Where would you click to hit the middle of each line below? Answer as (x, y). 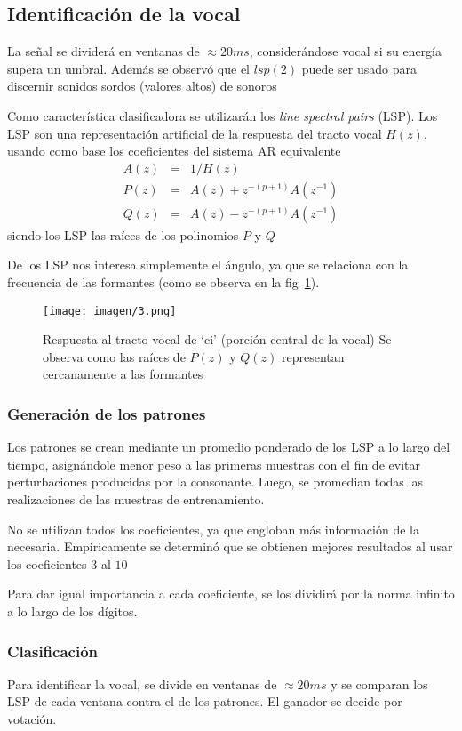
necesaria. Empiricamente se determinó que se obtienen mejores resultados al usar (230, 546)
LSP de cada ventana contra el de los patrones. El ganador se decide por (205, 701)
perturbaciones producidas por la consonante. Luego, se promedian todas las (215, 482)
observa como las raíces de (114, 356)
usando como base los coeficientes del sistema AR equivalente (174, 151)
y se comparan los (379, 683)
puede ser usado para (359, 68)
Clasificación (53, 651)
